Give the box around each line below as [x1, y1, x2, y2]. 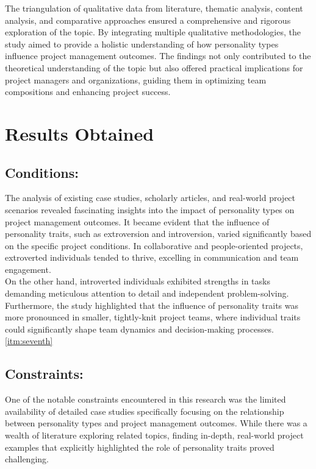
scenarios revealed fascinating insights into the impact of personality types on [5, 203, 295, 216]
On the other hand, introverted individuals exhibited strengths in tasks [5, 275, 270, 287]
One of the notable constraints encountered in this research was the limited [5, 393, 286, 406]
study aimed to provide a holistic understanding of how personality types [5, 37, 279, 50]
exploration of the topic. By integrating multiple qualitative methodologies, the [5, 26, 301, 38]
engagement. [5, 263, 51, 275]
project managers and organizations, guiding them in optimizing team [5, 73, 267, 86]
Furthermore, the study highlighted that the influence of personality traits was [5, 298, 299, 311]
